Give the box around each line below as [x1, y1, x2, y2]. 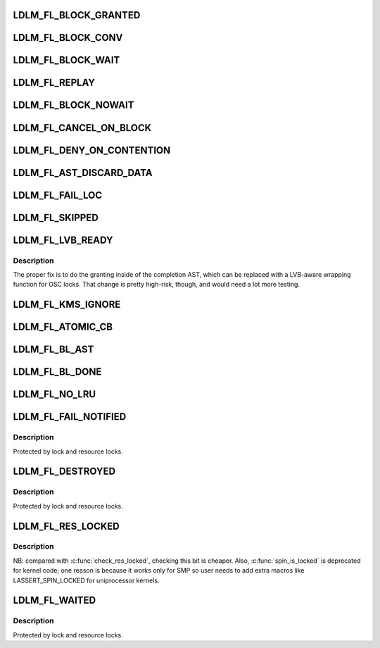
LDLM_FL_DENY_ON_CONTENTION [13, 144, 171, 156]
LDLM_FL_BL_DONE [13, 366, 102, 378]
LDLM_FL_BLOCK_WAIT [13, 54, 120, 66]
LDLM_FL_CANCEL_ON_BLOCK [13, 122, 152, 134]
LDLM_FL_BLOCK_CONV [13, 32, 123, 44]
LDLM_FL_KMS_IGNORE [13, 299, 121, 311]
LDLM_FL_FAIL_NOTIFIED [13, 411, 127, 423]
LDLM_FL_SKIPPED [13, 211, 99, 223]
